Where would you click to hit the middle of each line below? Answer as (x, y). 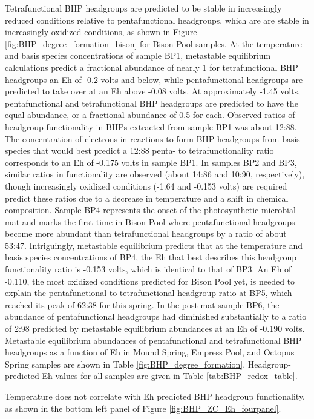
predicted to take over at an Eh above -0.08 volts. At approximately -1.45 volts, (153, 91)
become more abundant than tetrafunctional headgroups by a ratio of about (146, 233)
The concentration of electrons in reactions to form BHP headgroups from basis (152, 138)
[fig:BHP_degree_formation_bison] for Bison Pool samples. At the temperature (153, 43)
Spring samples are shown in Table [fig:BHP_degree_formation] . (125, 364)
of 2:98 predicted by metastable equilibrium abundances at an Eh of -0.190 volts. (155, 328)
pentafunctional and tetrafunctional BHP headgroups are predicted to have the (152, 103)
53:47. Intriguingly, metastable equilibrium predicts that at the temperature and (154, 245)
